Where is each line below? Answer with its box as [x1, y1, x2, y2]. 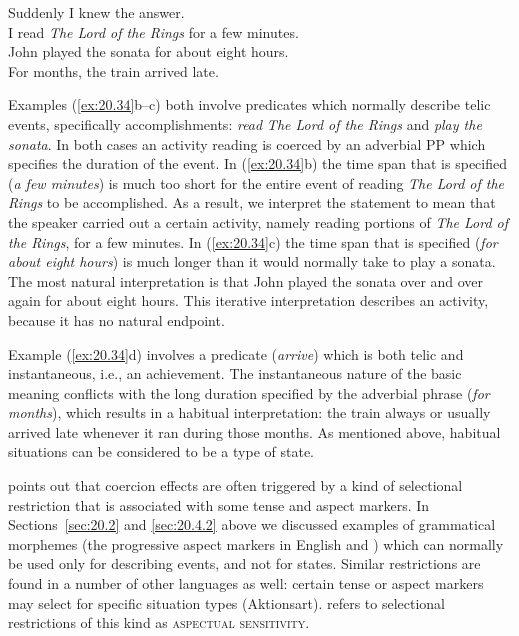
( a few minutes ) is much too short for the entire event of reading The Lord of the [8, 172, 505, 193]
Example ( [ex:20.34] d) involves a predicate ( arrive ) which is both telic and [8, 343, 464, 364]
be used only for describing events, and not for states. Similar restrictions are [8, 553, 481, 574]
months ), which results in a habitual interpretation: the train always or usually [8, 402, 491, 423]
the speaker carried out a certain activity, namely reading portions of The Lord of [8, 211, 509, 232]
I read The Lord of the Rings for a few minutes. [8, 21, 299, 42]
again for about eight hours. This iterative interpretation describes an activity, [8, 290, 489, 311]
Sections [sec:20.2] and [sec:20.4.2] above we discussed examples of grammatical [8, 514, 496, 535]
